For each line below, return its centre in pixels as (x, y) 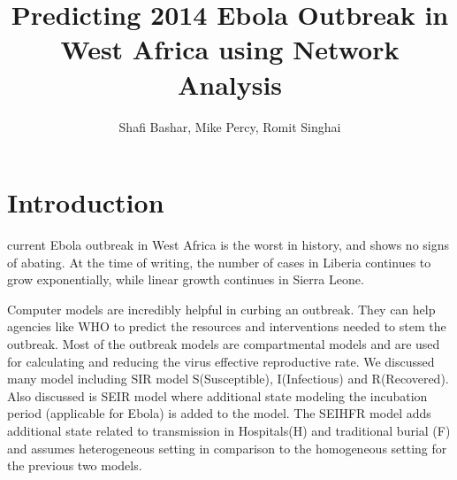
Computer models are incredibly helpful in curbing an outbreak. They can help (221, 309)
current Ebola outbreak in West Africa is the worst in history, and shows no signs (228, 245)
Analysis (230, 84)
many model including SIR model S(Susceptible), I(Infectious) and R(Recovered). (228, 379)
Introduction (86, 202)
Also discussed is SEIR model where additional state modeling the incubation (217, 395)
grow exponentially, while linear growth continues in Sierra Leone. (186, 279)
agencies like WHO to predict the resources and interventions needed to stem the (227, 326)
